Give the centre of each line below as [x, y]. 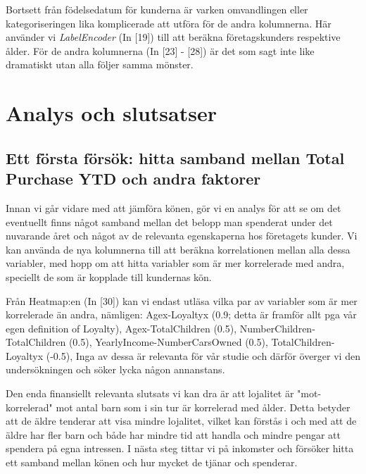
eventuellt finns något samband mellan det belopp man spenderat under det [169, 222]
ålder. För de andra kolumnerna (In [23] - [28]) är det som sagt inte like [160, 50]
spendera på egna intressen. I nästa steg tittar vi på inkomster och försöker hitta [180, 448]
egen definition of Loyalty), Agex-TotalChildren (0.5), [121, 328]
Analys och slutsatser [111, 113]
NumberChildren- [277, 328]
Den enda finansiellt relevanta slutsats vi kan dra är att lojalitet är [150, 393]
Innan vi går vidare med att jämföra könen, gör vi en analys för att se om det [173, 207]
